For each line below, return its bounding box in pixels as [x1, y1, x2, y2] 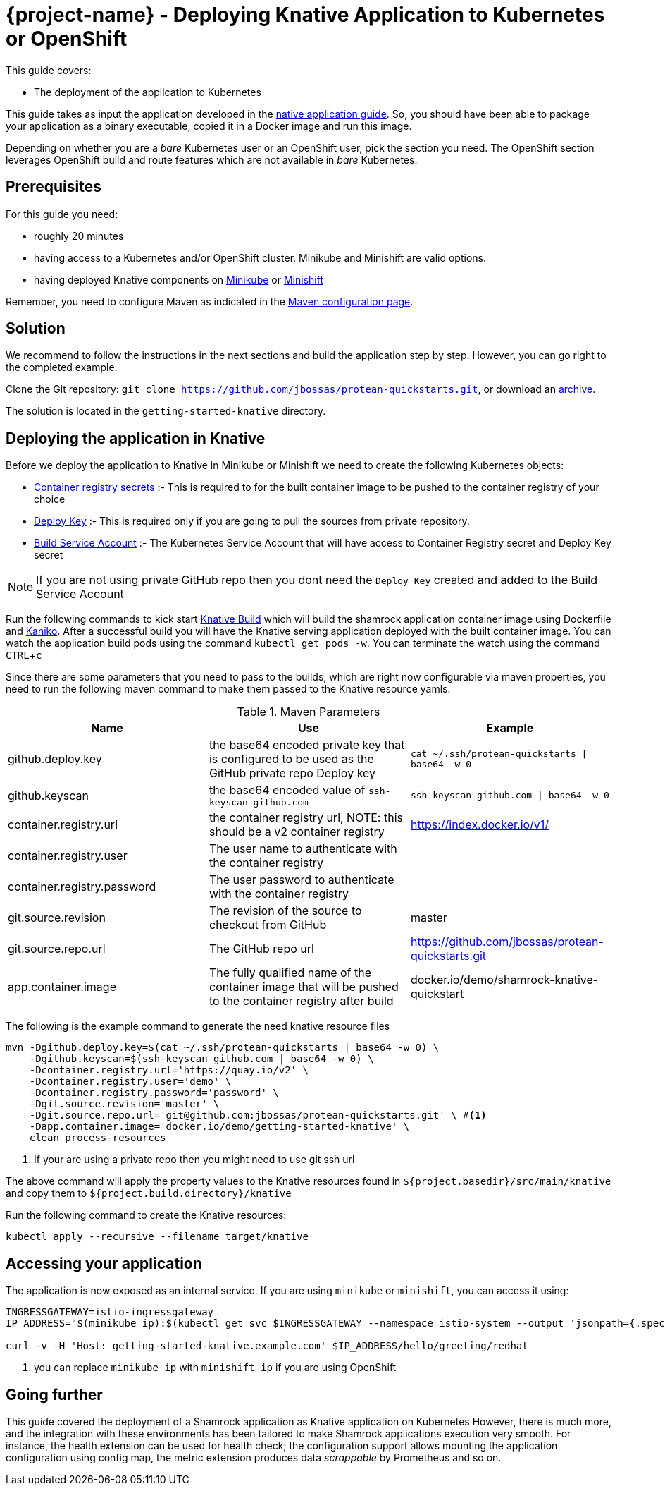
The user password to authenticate [209, 872, 394, 887]
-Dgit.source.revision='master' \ [29, 1098, 220, 1110]
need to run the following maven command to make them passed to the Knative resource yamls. [6, 683, 451, 695]
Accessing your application [6, 1254, 202, 1272]
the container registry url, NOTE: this [209, 810, 403, 825]
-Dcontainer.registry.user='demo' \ [29, 1076, 232, 1088]
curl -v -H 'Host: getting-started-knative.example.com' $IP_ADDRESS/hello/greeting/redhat [6, 1340, 528, 1352]
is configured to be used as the [209, 752, 374, 767]
